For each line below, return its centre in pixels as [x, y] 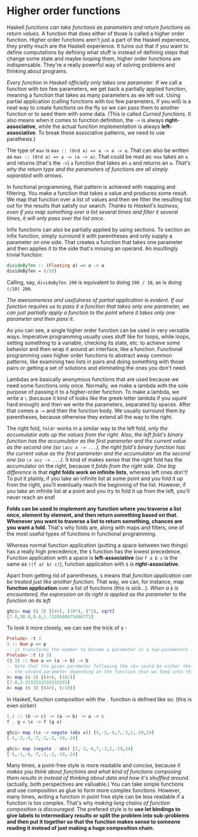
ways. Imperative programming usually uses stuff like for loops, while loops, [98, 336]
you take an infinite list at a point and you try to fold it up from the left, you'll [98, 491]
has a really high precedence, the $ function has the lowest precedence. [94, 551]
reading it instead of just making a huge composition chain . [80, 828]
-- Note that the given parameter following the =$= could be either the [99, 666]
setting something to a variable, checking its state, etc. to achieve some [93, 343]
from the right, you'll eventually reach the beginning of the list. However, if [96, 484]
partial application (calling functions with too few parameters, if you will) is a [99, 101]
